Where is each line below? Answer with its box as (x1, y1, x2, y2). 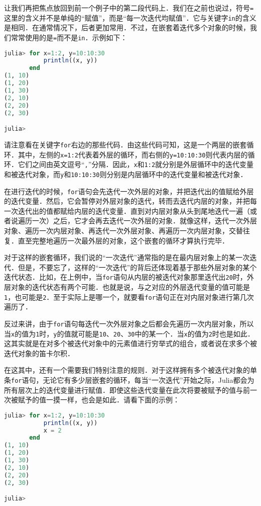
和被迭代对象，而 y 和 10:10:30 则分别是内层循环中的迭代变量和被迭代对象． (4, 168, 247, 179)
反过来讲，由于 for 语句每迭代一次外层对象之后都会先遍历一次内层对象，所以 (4, 318, 254, 328)
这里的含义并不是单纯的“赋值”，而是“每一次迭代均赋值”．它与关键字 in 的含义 (4, 12, 256, 23)
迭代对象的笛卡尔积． (4, 348, 74, 358)
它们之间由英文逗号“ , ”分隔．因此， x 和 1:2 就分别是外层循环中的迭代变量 (18, 159, 254, 170)
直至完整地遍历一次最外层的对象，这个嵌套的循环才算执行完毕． (18, 235, 229, 245)
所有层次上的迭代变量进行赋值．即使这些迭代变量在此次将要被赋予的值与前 (4, 384, 250, 395)
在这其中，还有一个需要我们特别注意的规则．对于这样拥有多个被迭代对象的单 (4, 365, 257, 375)
